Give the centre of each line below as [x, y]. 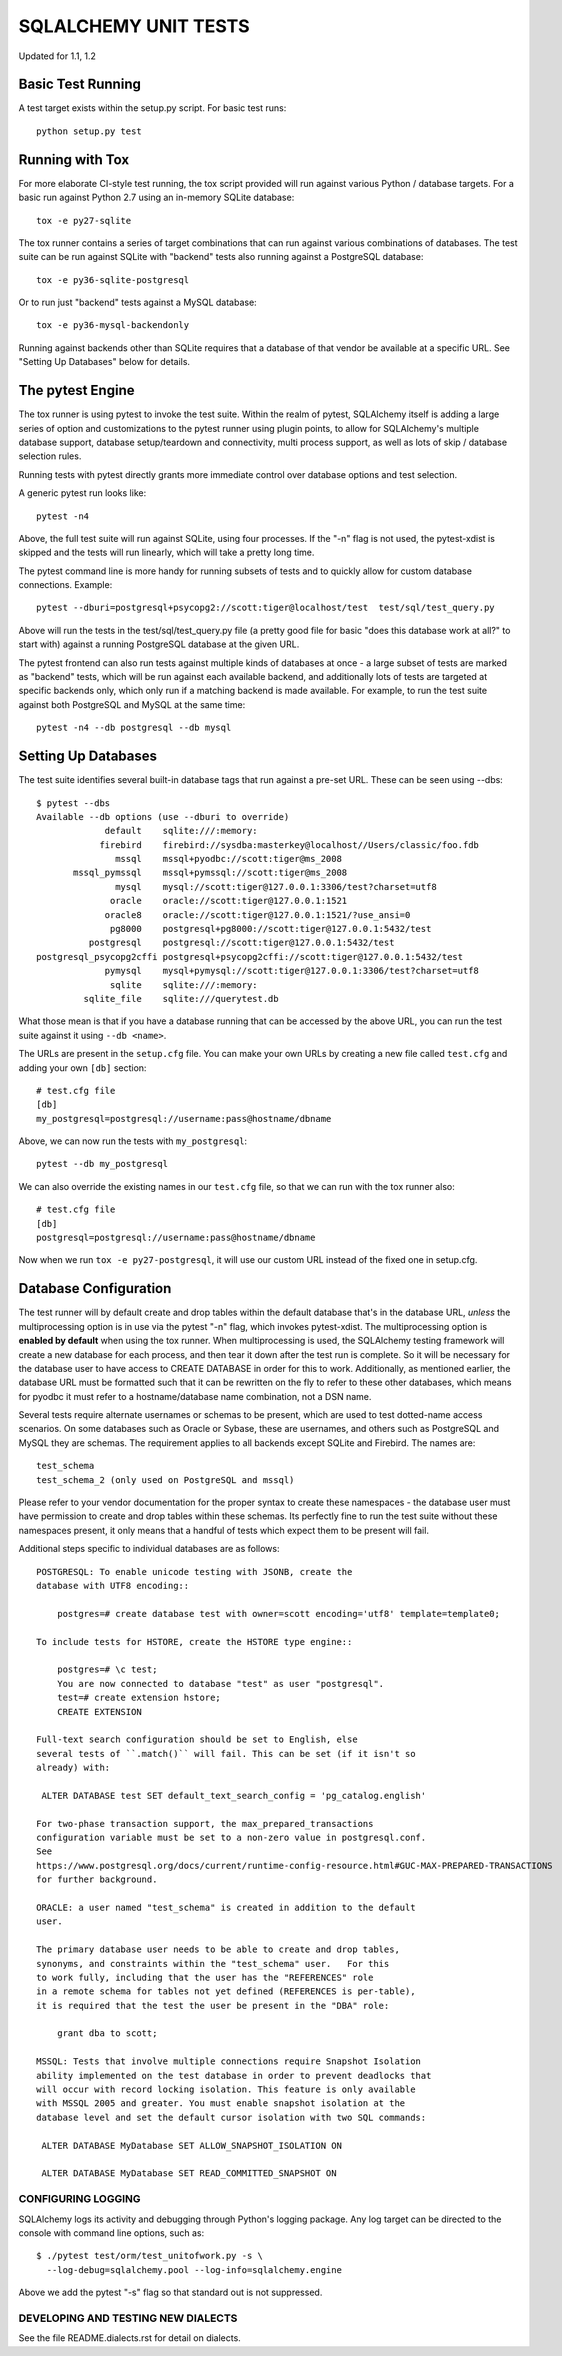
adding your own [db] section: [82, 1067]
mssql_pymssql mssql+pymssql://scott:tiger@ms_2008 [210, 873]
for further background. [97, 1879]
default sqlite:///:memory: [181, 831]
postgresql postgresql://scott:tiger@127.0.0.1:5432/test [241, 943]
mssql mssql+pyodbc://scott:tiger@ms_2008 [228, 859]
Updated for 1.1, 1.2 [57, 56]
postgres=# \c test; [107, 1669]
